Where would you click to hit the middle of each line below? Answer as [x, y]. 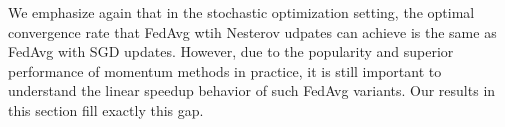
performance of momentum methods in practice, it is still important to [225, 70]
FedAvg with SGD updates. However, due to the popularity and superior [231, 51]
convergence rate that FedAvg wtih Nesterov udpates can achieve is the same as [252, 31]
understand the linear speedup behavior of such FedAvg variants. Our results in [252, 90]
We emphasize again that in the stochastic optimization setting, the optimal [241, 12]
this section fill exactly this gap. [106, 109]
